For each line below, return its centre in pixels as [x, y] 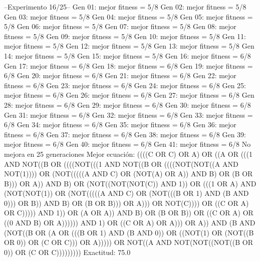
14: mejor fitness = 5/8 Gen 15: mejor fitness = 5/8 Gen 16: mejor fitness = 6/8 [127, 55]
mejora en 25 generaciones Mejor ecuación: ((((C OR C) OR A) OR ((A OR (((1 [128, 154]
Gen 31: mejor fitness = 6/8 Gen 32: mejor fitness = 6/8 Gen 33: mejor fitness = [128, 114]
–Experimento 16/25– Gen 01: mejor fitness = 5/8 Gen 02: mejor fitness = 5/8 [125, 7]
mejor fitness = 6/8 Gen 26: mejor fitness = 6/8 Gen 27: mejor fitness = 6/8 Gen [129, 95]
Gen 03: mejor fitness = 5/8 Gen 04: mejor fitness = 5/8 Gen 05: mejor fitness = [128, 16]
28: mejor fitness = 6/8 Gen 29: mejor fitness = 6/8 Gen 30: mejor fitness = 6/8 [127, 104]
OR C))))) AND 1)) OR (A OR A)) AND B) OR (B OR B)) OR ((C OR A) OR [129, 213]
